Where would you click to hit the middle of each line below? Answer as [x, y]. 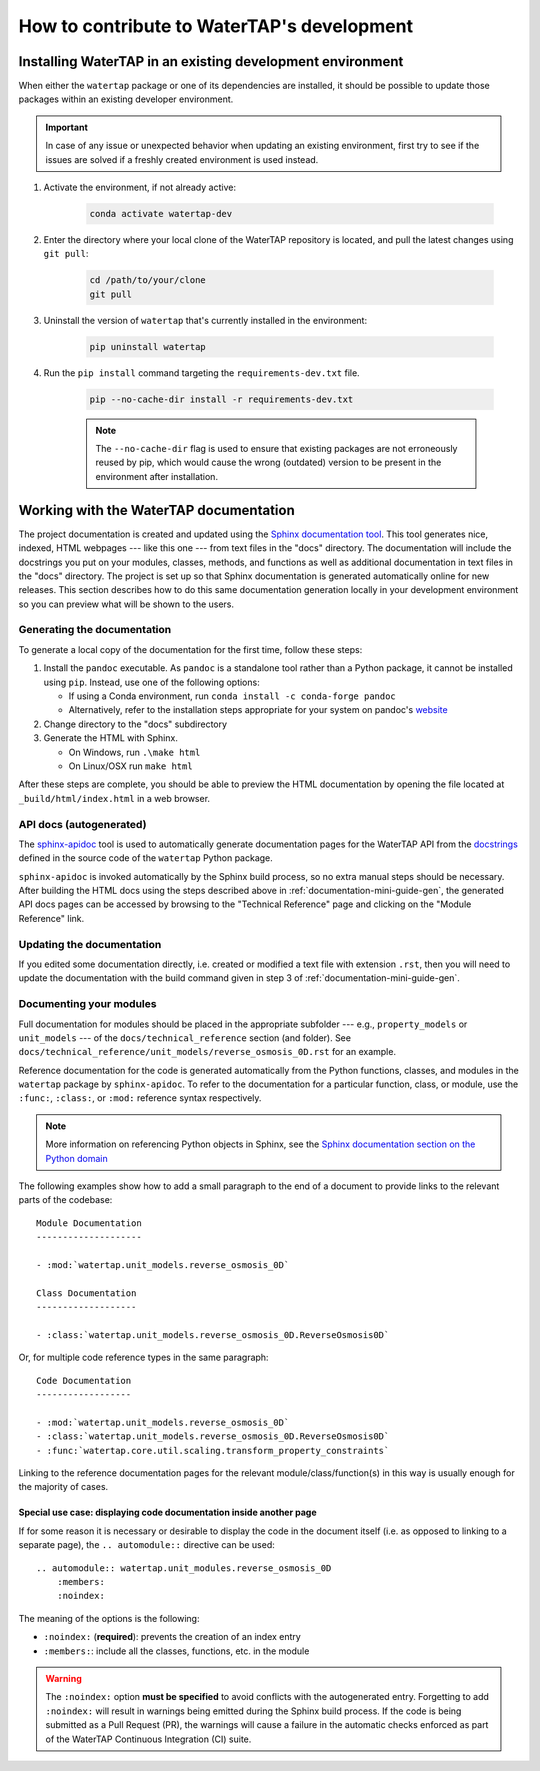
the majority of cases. [63, 1487]
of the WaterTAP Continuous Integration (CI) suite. [148, 1739]
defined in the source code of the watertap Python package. [146, 858]
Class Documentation [86, 1293]
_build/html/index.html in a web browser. [114, 798]
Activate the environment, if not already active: [140, 187]
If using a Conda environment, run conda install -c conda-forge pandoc [232, 696]
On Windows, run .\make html [134, 752]
